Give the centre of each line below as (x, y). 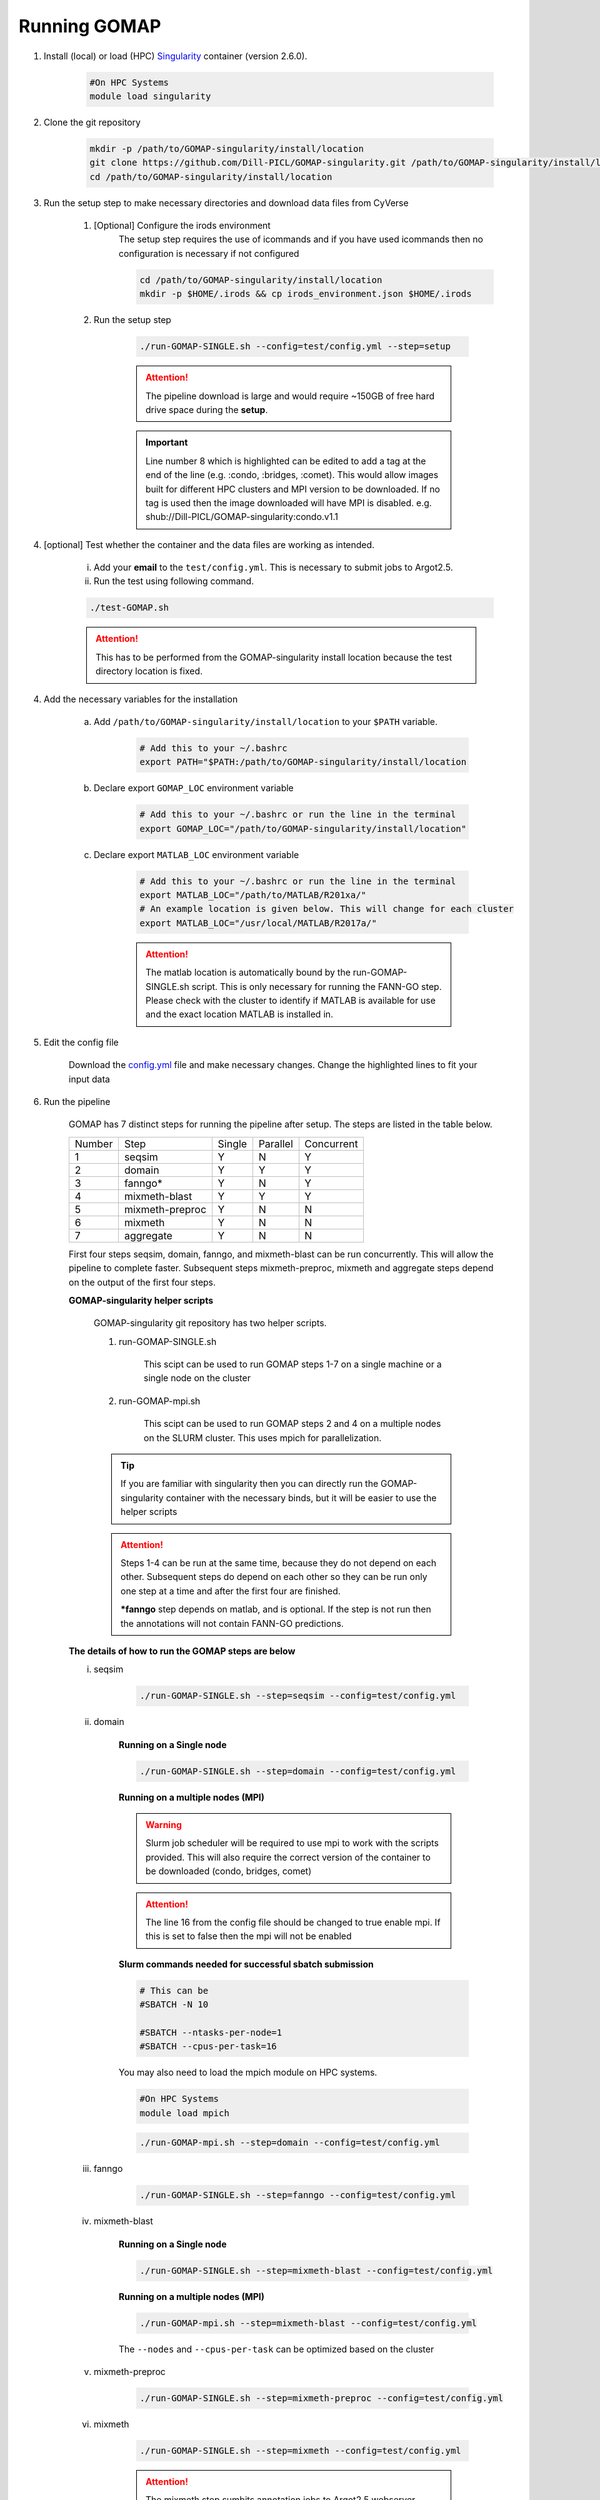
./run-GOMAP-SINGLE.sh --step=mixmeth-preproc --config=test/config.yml (321, 2398)
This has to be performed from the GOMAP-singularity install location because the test (274, 657)
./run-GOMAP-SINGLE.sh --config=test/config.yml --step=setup (295, 346)
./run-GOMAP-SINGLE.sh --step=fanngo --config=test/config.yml (298, 2195)
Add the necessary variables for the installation (141, 699)
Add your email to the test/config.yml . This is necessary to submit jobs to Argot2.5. (273, 567)
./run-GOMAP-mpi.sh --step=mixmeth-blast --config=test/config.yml (308, 2323)
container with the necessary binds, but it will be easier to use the (301, 1497)
